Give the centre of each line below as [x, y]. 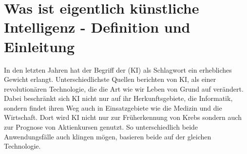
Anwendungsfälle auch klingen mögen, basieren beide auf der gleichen [108, 136]
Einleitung [39, 46]
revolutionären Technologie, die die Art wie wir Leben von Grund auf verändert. [124, 88]
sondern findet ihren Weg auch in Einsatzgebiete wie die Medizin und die [113, 107]
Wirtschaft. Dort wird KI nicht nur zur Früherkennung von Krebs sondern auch [123, 117]
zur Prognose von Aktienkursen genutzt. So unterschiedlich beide [101, 127]
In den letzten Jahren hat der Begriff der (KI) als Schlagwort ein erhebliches [118, 69]
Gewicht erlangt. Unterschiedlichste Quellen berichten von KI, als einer [110, 79]
